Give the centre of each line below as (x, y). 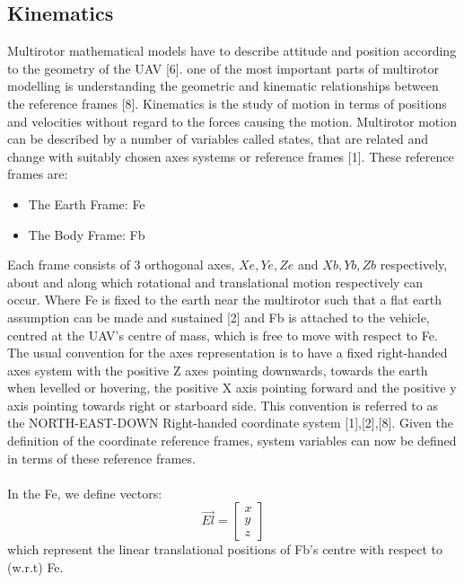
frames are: (38, 174)
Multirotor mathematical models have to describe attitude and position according (232, 51)
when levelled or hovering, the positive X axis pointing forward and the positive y (232, 388)
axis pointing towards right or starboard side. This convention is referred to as (223, 405)
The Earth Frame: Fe (87, 203)
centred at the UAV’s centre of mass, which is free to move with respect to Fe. (223, 335)
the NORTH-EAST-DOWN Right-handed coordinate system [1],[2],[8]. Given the (230, 423)
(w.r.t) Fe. (35, 567)
